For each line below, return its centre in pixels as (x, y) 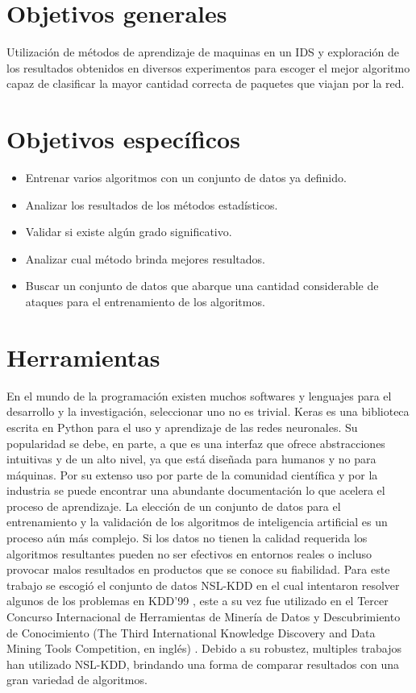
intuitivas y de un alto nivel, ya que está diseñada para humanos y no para (191, 459)
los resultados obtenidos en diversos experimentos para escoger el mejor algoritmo (208, 67)
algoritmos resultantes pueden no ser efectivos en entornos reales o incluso (189, 553)
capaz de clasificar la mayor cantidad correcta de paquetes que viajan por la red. (206, 83)
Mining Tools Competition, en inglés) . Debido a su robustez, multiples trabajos (204, 648)
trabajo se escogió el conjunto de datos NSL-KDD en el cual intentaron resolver (203, 585)
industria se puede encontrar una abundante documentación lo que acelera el (196, 490)
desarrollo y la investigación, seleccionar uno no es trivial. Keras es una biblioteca (208, 411)
